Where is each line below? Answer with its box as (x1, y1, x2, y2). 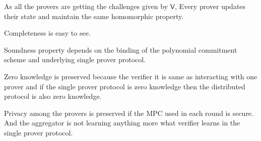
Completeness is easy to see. (4, 28, 91, 38)
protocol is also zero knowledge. (4, 91, 102, 101)
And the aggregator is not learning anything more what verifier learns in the (4, 117, 240, 128)
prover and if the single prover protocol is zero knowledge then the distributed (4, 81, 245, 91)
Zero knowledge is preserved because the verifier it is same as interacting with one (4, 71, 257, 81)
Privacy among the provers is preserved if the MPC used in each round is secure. (4, 107, 253, 118)
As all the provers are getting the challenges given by (4, 1, 168, 11)
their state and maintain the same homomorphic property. (4, 11, 184, 21)
